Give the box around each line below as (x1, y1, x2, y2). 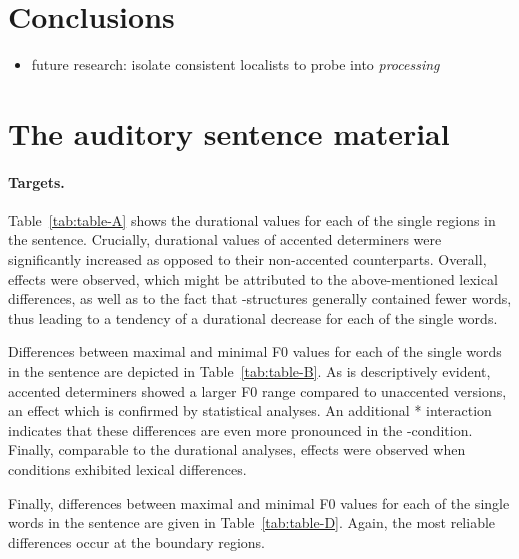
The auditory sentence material (8, 112, 450, 153)
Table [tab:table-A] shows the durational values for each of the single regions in (8, 209, 496, 230)
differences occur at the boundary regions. (8, 531, 265, 552)
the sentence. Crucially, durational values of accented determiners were (8, 229, 442, 250)
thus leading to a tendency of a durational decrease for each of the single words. (8, 307, 498, 328)
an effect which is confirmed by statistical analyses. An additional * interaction (8, 400, 492, 421)
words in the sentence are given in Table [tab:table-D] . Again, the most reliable (8, 512, 496, 533)
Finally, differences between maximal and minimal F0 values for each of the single (8, 492, 510, 513)
